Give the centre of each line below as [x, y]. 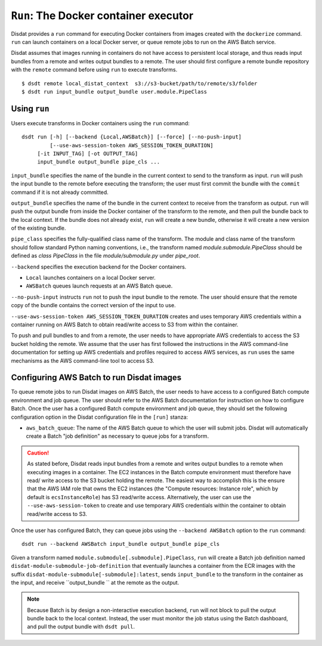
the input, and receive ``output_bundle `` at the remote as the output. [95, 582]
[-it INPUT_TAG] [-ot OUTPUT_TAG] [88, 153]
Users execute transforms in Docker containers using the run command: [100, 123]
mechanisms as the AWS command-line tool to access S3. [83, 360]
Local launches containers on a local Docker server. [91, 278]
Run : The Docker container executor [102, 16]
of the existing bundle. [38, 228]
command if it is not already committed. [60, 192]
